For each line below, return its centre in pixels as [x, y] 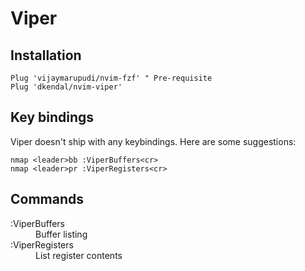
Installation [46, 55]
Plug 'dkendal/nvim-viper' [66, 87]
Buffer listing [61, 234]
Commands [47, 199]
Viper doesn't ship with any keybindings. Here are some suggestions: [153, 141]
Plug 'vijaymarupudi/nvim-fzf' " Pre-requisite [111, 78]
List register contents [79, 255]
